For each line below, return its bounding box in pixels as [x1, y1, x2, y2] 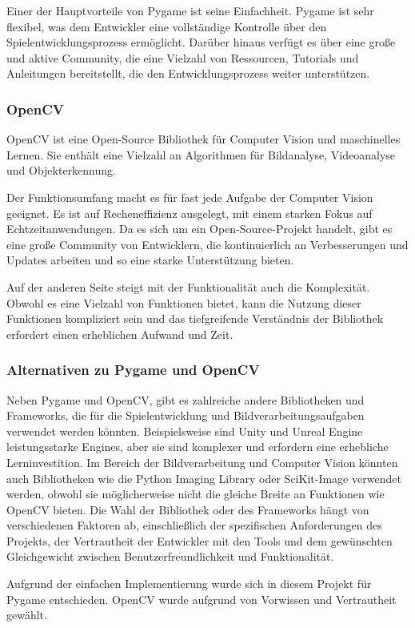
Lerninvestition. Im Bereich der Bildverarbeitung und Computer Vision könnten [6, 453, 398, 470]
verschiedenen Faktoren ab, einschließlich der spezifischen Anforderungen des [6, 517, 382, 533]
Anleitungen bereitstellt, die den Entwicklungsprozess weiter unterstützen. [6, 65, 370, 82]
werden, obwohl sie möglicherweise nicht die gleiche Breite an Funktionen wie [6, 485, 385, 502]
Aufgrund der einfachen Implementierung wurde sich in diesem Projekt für [6, 575, 372, 592]
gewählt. [6, 606, 47, 623]
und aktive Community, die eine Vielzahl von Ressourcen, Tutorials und [6, 49, 359, 66]
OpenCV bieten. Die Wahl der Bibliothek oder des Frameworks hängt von [6, 501, 369, 517]
